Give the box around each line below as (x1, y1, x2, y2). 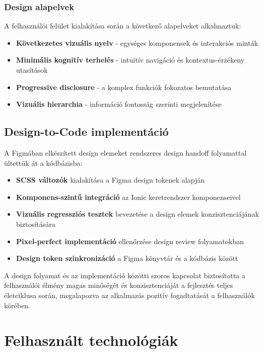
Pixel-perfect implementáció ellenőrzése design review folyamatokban (16, 236, 244, 246)
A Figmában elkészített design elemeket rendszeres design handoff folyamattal (4, 147, 247, 158)
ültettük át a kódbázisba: (4, 157, 83, 168)
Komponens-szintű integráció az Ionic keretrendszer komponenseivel (16, 191, 241, 202)
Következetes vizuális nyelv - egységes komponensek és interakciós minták (16, 37, 258, 48)
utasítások (16, 65, 48, 75)
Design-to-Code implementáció (4, 124, 169, 139)
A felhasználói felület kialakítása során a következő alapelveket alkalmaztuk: (4, 20, 241, 31)
